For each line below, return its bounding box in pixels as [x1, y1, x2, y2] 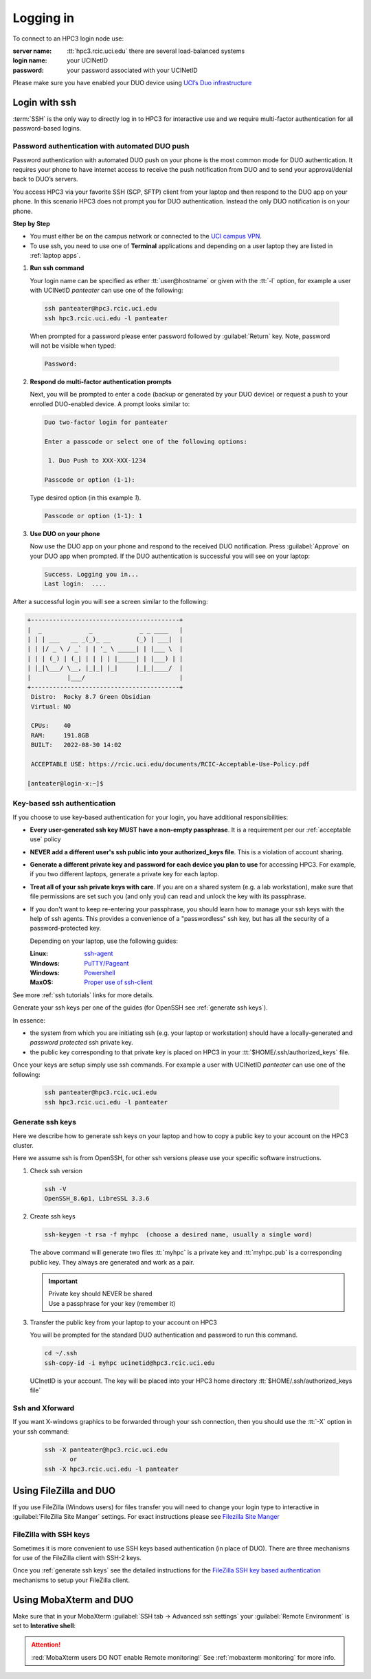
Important [48, 1277, 78, 1285]
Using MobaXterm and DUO [12, 1594, 134, 1605]
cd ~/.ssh [44, 1349, 78, 1357]
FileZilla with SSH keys [12, 1530, 91, 1539]
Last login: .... [44, 580, 106, 588]
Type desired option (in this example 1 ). [30, 493, 142, 502]
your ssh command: [12, 1427, 69, 1436]
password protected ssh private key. [30, 1038, 133, 1047]
